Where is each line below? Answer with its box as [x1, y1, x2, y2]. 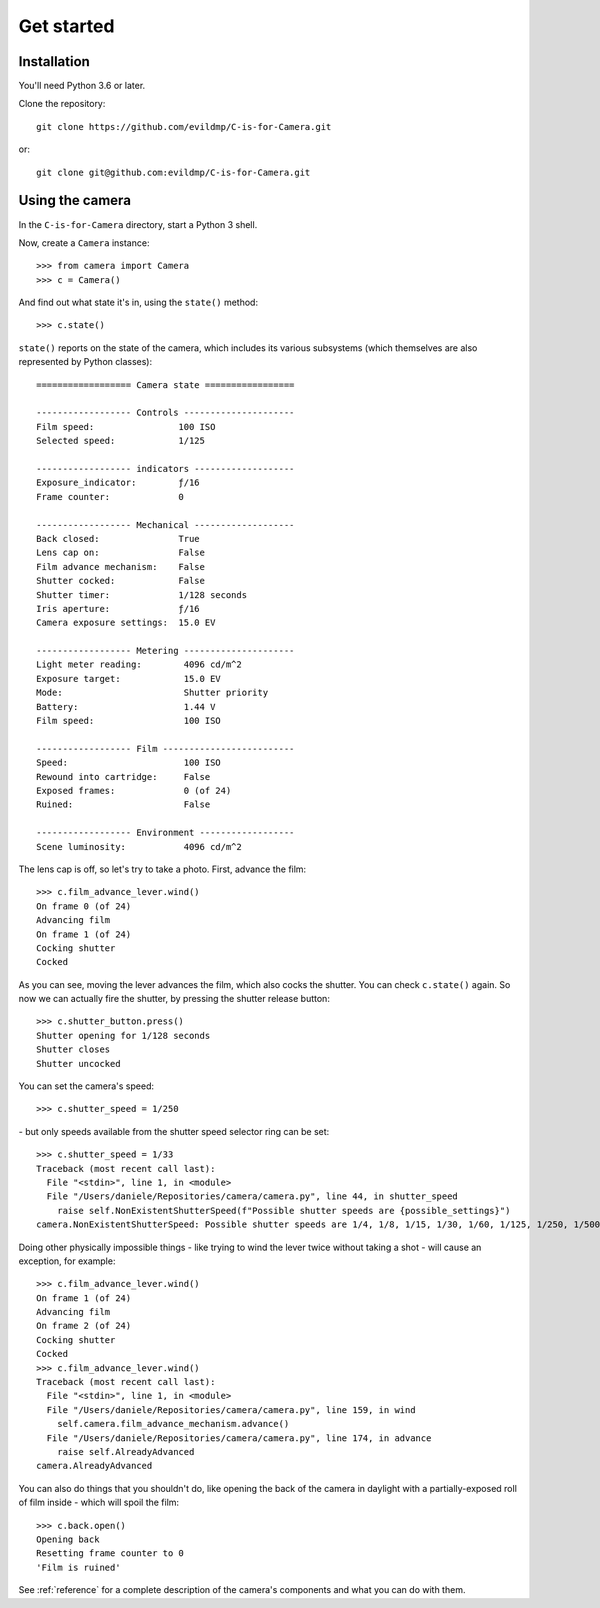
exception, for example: [18, 1255, 116, 1267]
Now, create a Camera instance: [18, 236, 150, 249]
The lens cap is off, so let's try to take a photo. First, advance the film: [18, 863, 307, 875]
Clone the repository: [18, 98, 106, 110]
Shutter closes [36, 1044, 111, 1055]
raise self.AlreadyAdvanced [56, 1446, 195, 1457]
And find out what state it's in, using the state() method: [18, 296, 259, 309]
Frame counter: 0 [36, 491, 185, 502]
